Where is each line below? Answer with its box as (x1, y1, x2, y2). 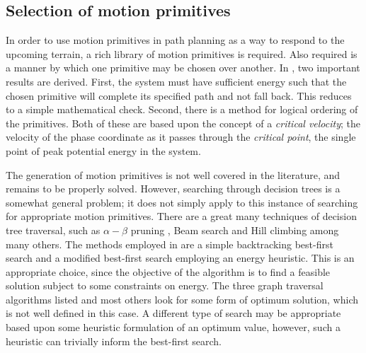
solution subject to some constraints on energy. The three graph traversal (6, 278, 324, 293)
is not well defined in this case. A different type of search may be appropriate (6, 306, 341, 320)
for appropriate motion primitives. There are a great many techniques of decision (6, 209, 357, 224)
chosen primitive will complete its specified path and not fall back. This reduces (6, 88, 352, 103)
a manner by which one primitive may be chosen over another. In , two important (6, 60, 360, 75)
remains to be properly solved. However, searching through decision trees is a (6, 181, 341, 196)
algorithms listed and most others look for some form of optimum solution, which (6, 291, 359, 306)
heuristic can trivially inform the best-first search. (6, 333, 222, 348)
